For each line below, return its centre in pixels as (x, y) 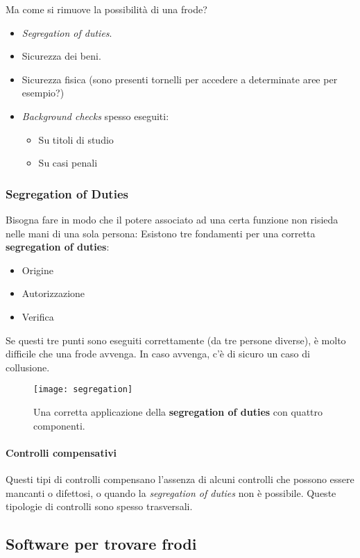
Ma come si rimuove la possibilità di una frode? (106, 9)
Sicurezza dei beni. (61, 56)
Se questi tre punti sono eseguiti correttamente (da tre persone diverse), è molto (176, 340)
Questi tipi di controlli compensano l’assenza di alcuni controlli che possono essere (180, 479)
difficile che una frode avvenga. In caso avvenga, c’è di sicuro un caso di (158, 354)
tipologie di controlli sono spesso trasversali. (99, 506)
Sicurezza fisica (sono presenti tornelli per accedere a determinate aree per (180, 79)
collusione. (28, 367)
